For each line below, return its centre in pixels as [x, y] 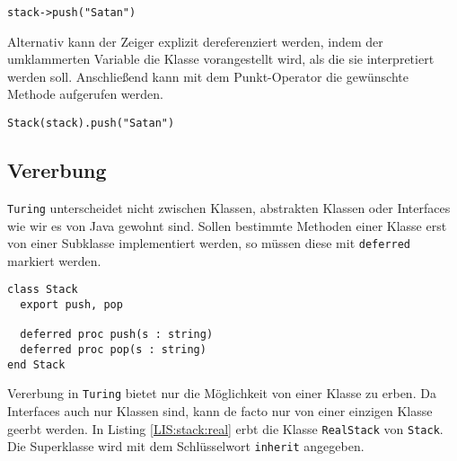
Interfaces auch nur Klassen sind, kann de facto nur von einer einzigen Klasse [220, 410]
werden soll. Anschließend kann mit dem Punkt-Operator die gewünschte [208, 76]
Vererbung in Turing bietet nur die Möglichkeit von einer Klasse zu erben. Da [222, 393]
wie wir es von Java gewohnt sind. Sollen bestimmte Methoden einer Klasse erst [227, 225]
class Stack [43, 290]
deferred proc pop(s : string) [113, 350]
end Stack [36, 364]
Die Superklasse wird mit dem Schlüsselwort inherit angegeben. [186, 446]
